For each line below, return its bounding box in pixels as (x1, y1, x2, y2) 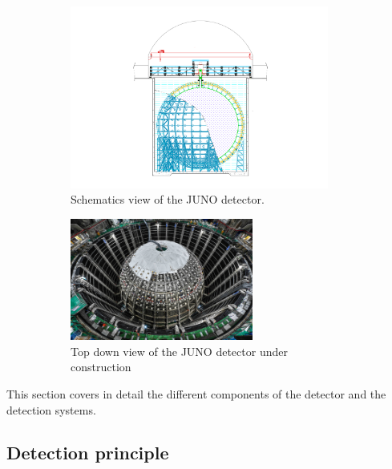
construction (71, 358, 131, 375)
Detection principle (6, 440, 169, 465)
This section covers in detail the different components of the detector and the (6, 385, 386, 402)
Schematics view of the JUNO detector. (71, 191, 265, 208)
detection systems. (6, 401, 96, 418)
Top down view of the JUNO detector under (71, 342, 288, 359)
